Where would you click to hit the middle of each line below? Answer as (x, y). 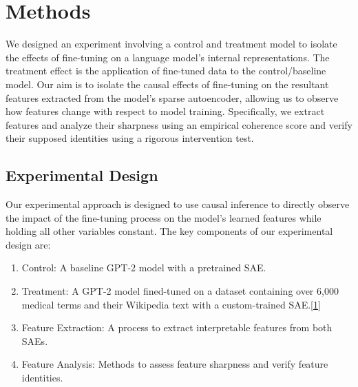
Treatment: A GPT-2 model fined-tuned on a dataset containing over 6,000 (180, 291)
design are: (28, 244)
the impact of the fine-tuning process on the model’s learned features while (164, 217)
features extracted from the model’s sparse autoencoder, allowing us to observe (172, 97)
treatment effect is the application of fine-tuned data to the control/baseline (166, 71)
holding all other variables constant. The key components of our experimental (169, 231)
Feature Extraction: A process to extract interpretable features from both (177, 327)
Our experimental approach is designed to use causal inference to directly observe (178, 204)
